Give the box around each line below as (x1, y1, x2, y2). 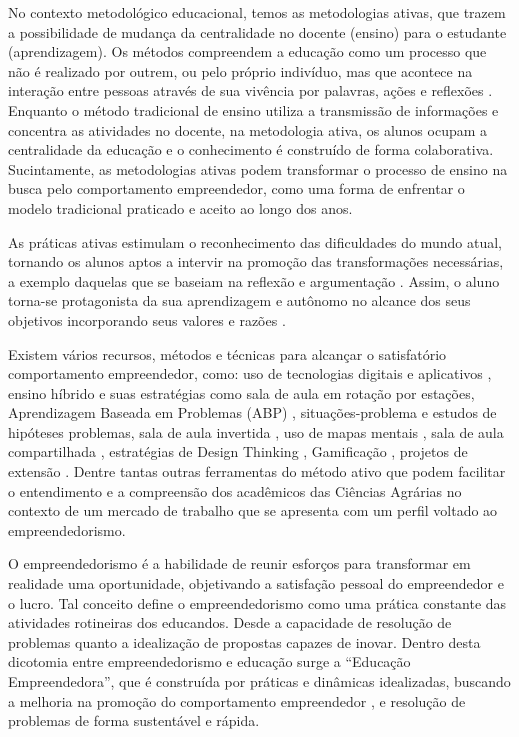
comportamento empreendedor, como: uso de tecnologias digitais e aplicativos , (8, 363, 492, 384)
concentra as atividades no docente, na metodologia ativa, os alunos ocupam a (8, 119, 488, 140)
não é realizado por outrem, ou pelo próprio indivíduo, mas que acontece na (8, 60, 473, 81)
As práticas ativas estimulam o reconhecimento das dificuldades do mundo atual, (8, 231, 503, 252)
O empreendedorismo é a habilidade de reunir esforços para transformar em (8, 553, 471, 574)
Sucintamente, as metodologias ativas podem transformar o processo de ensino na (8, 158, 508, 179)
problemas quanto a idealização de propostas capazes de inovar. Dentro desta (8, 631, 481, 652)
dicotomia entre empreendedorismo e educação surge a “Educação (8, 651, 411, 672)
